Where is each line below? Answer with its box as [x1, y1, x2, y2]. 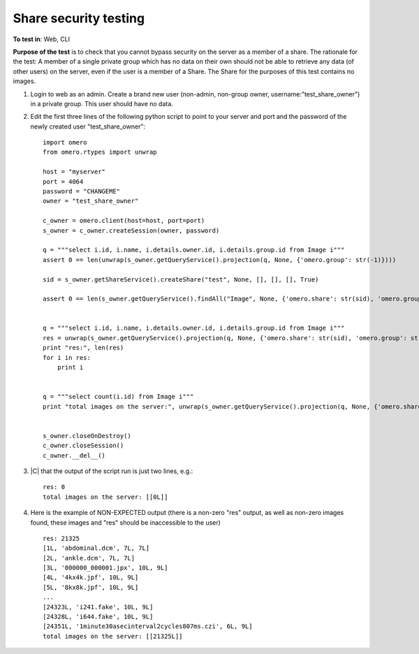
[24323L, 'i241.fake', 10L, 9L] [43, 603, 154, 611]
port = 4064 [43, 177, 84, 185]
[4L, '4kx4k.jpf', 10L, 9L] [43, 574, 139, 581]
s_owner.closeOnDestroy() [43, 432, 132, 439]
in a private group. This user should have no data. [30, 99, 174, 108]
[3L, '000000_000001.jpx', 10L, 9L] [43, 564, 168, 572]
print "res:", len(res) [43, 344, 124, 352]
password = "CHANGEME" [43, 187, 121, 196]
